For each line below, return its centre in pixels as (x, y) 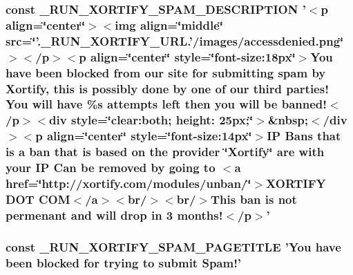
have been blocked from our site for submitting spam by (166, 72)
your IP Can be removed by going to (111, 168)
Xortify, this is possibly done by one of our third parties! (167, 88)
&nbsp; (288, 120)
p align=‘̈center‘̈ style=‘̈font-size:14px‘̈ (144, 136)
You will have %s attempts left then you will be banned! (166, 104)
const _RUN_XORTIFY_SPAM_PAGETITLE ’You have (173, 246)
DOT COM (38, 199)
